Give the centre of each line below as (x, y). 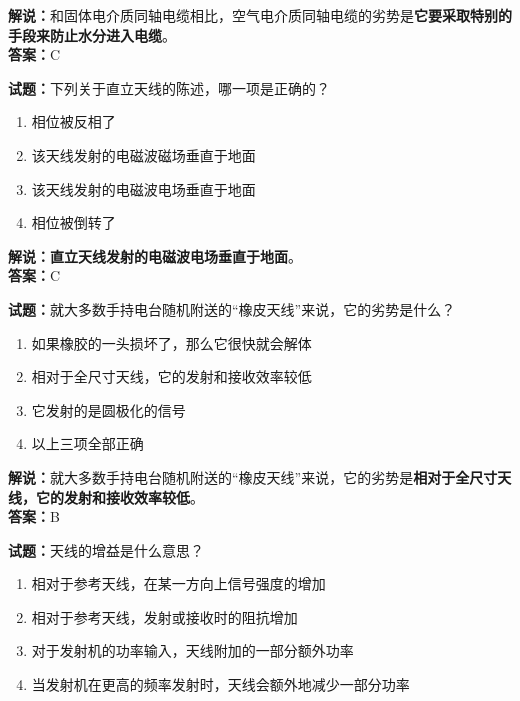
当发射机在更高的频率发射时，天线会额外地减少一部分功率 (220, 684)
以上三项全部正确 (87, 443)
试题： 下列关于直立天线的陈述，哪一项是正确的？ (169, 87)
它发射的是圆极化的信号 (108, 409)
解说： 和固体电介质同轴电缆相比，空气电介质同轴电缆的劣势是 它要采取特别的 (260, 15)
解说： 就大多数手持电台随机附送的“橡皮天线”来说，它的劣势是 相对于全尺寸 (253, 476)
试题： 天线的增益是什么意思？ (106, 549)
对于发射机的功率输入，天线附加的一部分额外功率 (192, 650)
